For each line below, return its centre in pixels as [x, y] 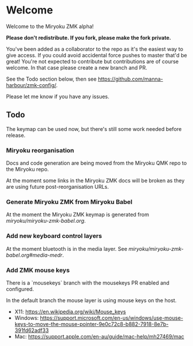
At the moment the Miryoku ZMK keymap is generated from [77, 214]
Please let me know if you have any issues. [58, 96]
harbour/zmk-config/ [31, 85]
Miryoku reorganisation [40, 150]
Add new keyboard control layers [54, 236]
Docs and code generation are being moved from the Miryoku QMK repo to [96, 163]
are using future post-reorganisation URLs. [58, 187]
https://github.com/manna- [131, 79]
